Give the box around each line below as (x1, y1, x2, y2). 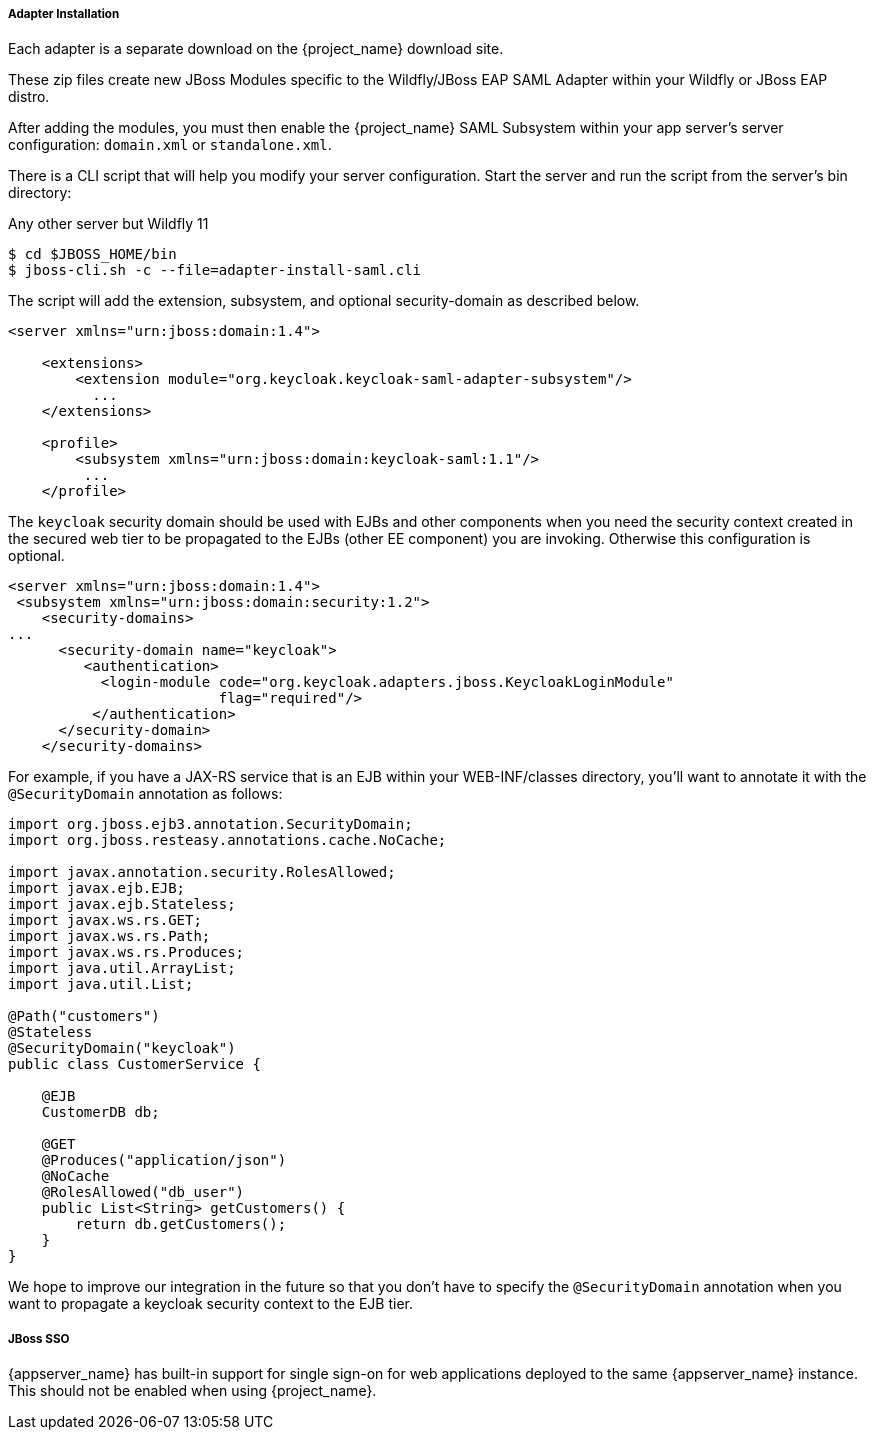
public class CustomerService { (8, 1056, 261, 1073)
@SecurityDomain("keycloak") (8, 1040, 236, 1057)
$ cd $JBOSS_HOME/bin (8, 246, 177, 263)
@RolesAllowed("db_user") (41, 1184, 245, 1201)
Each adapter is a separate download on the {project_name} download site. (8, 40, 504, 58)
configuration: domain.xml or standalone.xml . (8, 136, 332, 154)
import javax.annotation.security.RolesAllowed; (8, 864, 396, 881)
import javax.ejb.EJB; (8, 880, 186, 897)
